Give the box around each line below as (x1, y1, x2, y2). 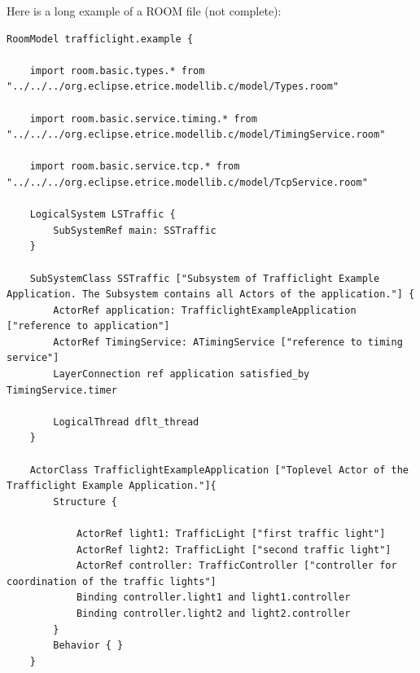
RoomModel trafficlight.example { (7, 33, 194, 45)
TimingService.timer (7, 384, 118, 396)
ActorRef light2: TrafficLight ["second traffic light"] (76, 543, 392, 556)
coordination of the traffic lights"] (7, 575, 217, 587)
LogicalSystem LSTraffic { (29, 209, 176, 221)
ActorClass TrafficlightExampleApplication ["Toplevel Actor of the (29, 464, 409, 476)
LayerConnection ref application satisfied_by (53, 368, 310, 380)
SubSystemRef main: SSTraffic (53, 224, 217, 236)
